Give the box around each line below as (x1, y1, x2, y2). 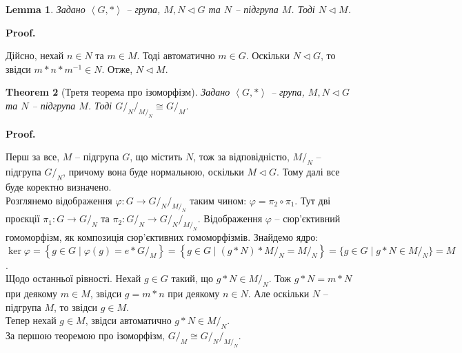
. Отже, (101, 61, 133, 76)
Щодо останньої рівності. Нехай (6, 271, 141, 286)
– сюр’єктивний (274, 211, 341, 226)
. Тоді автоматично (137, 48, 215, 63)
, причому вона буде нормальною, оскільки (63, 164, 244, 179)
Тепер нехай (6, 313, 57, 328)
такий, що (171, 271, 214, 286)
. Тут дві (294, 193, 331, 207)
